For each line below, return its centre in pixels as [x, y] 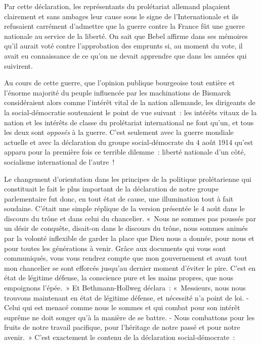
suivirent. [18, 65]
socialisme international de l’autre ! [59, 161]
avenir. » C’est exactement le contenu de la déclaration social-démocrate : [120, 337]
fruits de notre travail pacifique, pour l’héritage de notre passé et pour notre [122, 327]
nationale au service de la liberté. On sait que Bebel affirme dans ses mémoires [126, 36]
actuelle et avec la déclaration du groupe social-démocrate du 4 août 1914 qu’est [129, 142]
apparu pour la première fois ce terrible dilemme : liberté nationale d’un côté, [125, 152]
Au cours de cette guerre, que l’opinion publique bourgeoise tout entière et [120, 83]
